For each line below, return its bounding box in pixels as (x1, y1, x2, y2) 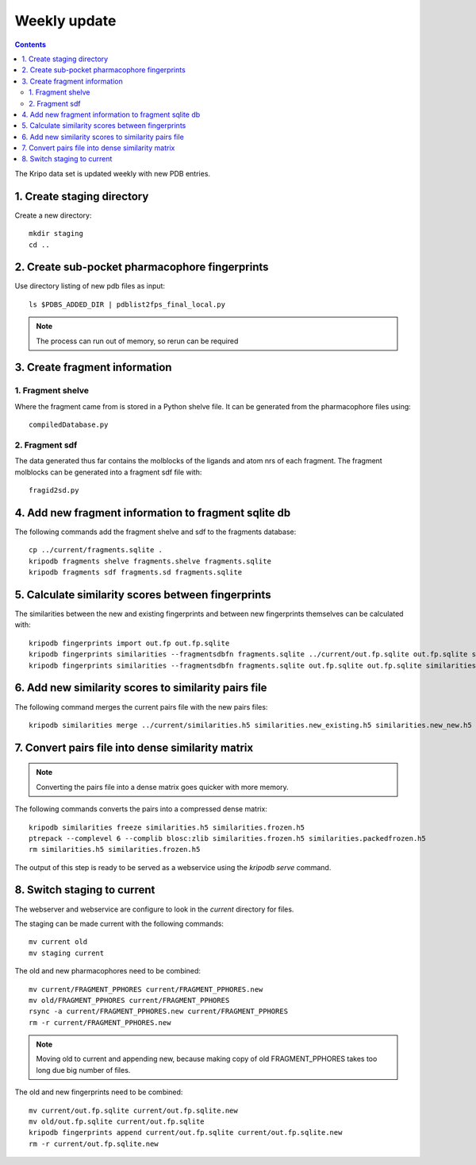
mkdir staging (29, 229, 83, 238)
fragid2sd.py (29, 486, 79, 495)
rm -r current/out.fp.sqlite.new (29, 1139, 159, 1148)
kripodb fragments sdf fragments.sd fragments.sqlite (29, 568, 242, 577)
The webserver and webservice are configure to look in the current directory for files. (14, 904, 294, 914)
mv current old (29, 938, 88, 946)
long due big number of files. (36, 1065, 131, 1074)
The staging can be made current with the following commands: (14, 919, 224, 928)
